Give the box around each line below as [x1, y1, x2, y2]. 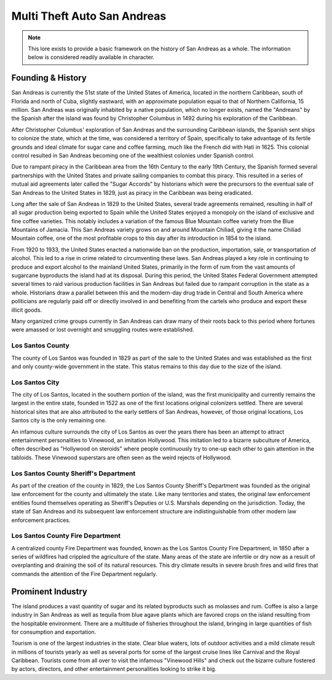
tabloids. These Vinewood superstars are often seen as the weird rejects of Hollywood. [11, 454, 232, 461]
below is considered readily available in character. [28, 53, 155, 61]
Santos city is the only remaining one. [11, 417, 107, 424]
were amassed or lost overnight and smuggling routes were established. [11, 326, 194, 333]
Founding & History [11, 73, 87, 83]
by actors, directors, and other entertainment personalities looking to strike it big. [11, 665, 216, 673]
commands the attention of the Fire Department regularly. [11, 570, 157, 577]
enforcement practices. [11, 516, 71, 524]
